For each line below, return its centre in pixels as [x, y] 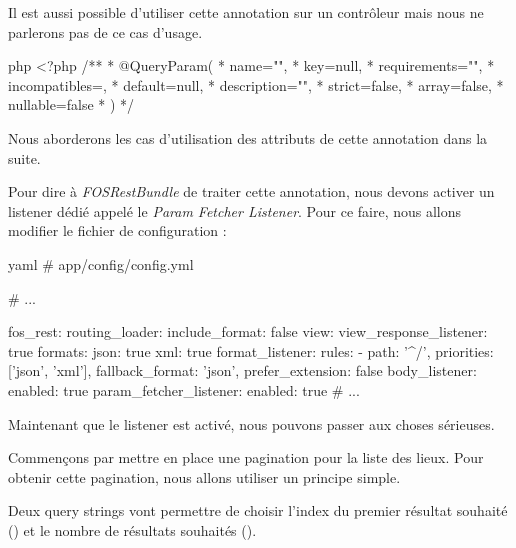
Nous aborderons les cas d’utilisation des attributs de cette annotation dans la [248, 137]
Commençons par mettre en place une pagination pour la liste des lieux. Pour [246, 457]
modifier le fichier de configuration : [117, 230]
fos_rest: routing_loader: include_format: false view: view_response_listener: [248, 331]
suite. [24, 157]
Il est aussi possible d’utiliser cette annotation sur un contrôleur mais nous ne [246, 12]
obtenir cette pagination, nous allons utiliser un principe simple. [204, 476]
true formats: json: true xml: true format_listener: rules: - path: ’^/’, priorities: [251, 350]
